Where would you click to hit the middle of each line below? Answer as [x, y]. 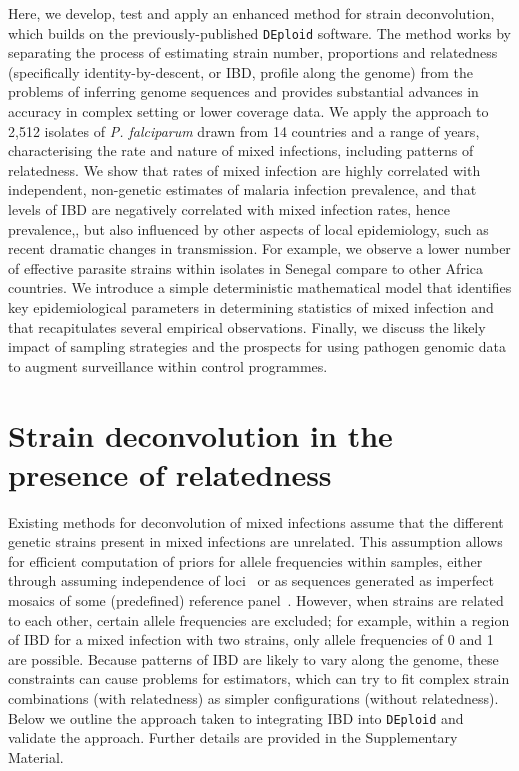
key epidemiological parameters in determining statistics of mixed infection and [251, 306]
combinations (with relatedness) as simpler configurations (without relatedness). [253, 698]
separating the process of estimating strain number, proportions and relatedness [253, 52]
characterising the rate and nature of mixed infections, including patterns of [241, 150]
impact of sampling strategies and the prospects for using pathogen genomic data [257, 346]
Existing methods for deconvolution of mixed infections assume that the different [256, 521]
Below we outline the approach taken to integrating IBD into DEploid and [236, 717]
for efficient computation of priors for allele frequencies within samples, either [245, 560]
